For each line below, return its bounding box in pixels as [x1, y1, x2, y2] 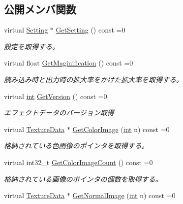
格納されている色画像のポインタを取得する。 [4, 140, 149, 151]
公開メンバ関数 [4, 1, 76, 17]
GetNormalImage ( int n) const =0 [72, 190, 176, 201]
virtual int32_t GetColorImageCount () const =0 [4, 157, 153, 167]
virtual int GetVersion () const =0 [4, 91, 107, 101]
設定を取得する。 [4, 41, 59, 51]
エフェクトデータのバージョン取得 [4, 107, 114, 118]
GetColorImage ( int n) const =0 [72, 124, 170, 134]
